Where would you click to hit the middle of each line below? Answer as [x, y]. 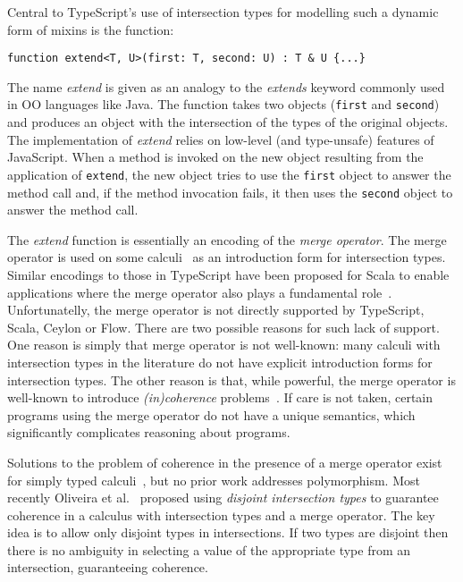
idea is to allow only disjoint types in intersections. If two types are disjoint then [228, 532]
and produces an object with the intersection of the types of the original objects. [228, 122]
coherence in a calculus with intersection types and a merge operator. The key [221, 515]
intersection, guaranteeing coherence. [108, 567]
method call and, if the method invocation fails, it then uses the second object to [230, 192]
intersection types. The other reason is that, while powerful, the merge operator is [231, 380]
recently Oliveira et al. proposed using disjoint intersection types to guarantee [223, 498]
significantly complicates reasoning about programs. [149, 432]
